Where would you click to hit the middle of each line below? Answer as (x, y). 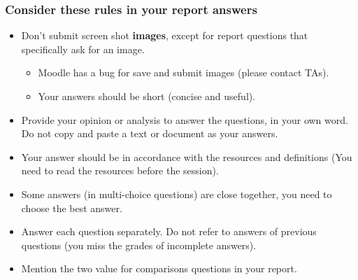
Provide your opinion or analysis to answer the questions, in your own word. (185, 119)
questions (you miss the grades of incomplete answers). (139, 245)
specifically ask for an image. (83, 49)
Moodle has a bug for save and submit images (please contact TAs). (184, 72)
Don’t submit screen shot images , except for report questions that (165, 35)
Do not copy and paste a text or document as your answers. (150, 133)
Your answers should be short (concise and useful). (147, 96)
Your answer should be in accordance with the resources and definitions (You (187, 156)
